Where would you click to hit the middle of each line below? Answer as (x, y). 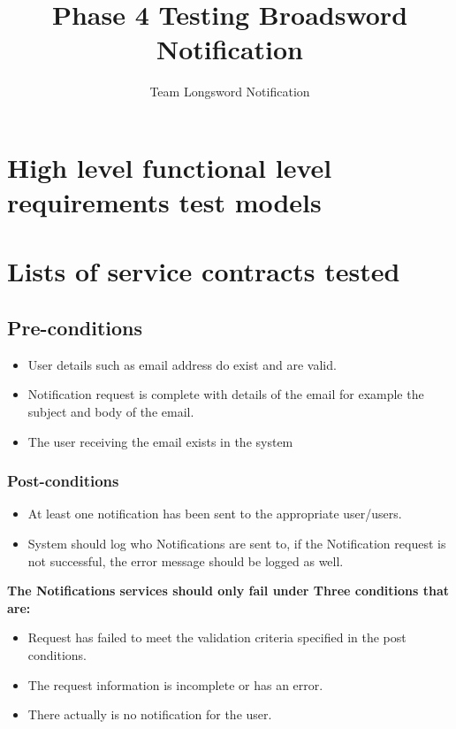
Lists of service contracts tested (204, 271)
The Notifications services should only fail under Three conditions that (228, 591)
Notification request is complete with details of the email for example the (226, 394)
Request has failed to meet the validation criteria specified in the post (217, 637)
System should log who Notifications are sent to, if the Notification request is (237, 544)
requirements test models (164, 202)
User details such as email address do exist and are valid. (182, 364)
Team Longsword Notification (230, 92)
